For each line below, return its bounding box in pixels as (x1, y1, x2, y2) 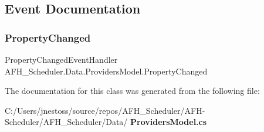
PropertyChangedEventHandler (5, 53, 118, 65)
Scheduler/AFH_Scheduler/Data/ (5, 116, 128, 128)
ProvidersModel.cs (130, 116, 207, 128)
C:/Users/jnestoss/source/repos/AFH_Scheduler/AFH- (5, 104, 205, 116)
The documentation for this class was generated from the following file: (5, 84, 260, 97)
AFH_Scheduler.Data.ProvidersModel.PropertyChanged (5, 65, 208, 77)
